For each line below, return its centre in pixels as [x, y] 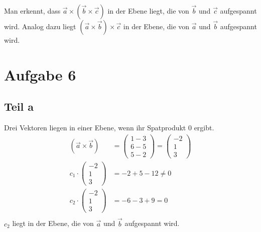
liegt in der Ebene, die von [53, 223]
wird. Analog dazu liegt [40, 26]
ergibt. [204, 128]
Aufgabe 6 [40, 74]
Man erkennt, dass [32, 11]
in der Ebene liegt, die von [148, 11]
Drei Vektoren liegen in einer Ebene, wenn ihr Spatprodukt [95, 128]
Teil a [19, 106]
